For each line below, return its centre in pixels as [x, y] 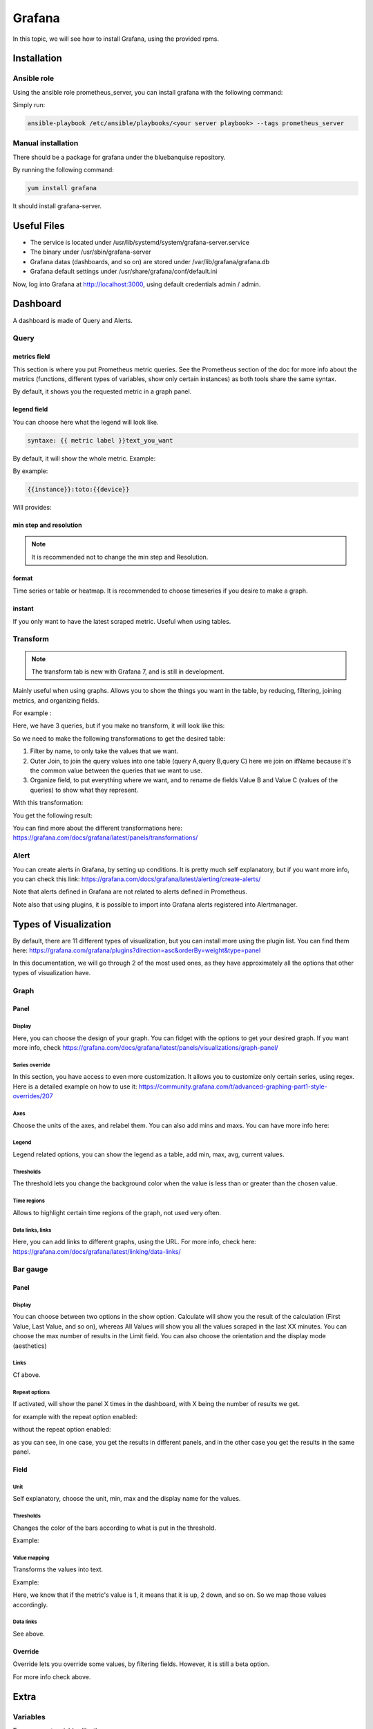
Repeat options [31, 1392]
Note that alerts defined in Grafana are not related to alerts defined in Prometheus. [130, 891]
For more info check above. [52, 1676]
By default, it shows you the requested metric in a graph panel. [102, 391]
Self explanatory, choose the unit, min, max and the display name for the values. [127, 1499]
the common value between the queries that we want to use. [116, 770]
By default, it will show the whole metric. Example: [84, 458]
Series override [32, 1065]
